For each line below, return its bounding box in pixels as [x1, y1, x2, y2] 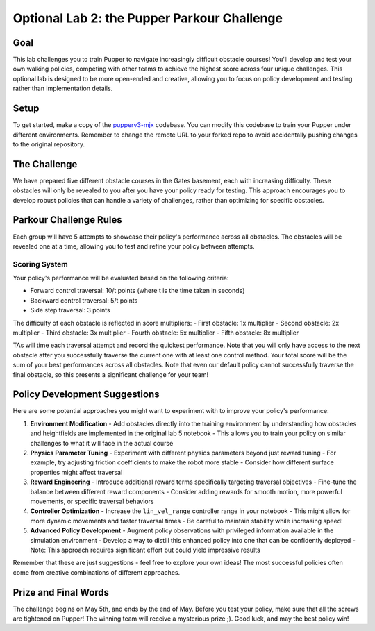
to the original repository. [12, 140, 85, 149]
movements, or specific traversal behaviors [30, 497, 154, 505]
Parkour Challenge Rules [12, 214, 122, 226]
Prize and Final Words [12, 587, 110, 598]
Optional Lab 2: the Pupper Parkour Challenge [12, 10, 283, 26]
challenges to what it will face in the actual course [30, 439, 174, 447]
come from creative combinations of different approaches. [12, 568, 181, 576]
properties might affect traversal [30, 468, 123, 476]
